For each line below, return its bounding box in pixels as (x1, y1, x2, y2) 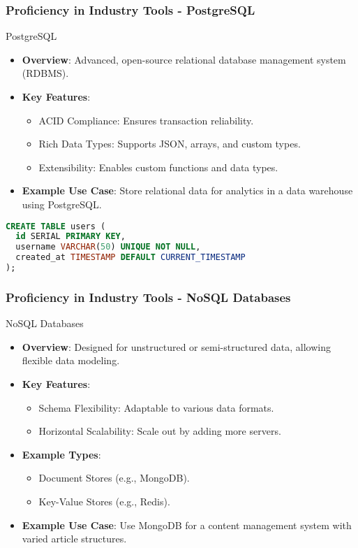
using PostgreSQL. (22, 196, 102, 211)
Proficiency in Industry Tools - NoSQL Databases (6, 288, 291, 305)
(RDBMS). (22, 66, 69, 80)
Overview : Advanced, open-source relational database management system (22, 52, 346, 66)
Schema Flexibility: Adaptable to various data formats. (38, 400, 274, 414)
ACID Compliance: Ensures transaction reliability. (38, 113, 254, 127)
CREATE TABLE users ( (6, 221, 106, 231)
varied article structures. (22, 531, 127, 546)
